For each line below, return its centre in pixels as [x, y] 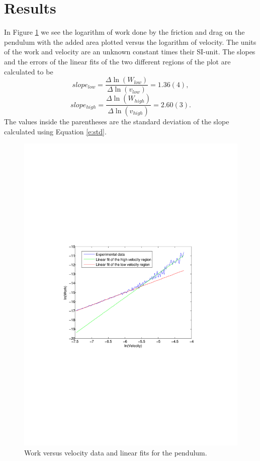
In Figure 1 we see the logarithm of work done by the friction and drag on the [124, 32]
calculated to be [29, 71]
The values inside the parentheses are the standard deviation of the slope [117, 122]
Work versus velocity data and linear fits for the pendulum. [116, 452]
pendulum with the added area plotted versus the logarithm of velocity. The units [130, 42]
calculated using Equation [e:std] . [55, 131]
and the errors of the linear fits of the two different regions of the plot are [117, 61]
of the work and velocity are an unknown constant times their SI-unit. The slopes [130, 52]
